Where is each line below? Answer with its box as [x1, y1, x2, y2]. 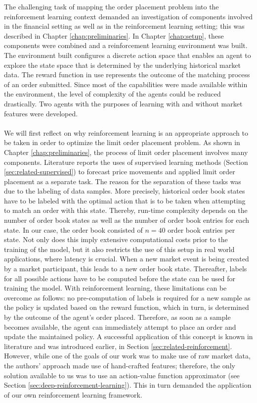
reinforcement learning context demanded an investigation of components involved [4, 11, 253, 21]
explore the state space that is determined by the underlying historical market [4, 59, 241, 70]
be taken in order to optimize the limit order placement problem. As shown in [4, 137, 240, 148]
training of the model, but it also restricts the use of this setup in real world [4, 244, 235, 254]
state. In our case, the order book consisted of [4, 224, 143, 235]
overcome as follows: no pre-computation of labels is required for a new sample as [4, 292, 251, 302]
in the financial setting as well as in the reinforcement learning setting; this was [4, 21, 245, 31]
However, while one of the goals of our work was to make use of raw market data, [4, 351, 251, 361]
